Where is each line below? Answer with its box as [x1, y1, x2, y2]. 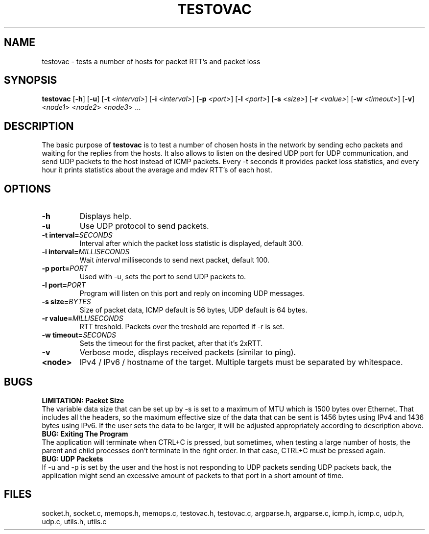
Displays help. [79, 211, 132, 221]
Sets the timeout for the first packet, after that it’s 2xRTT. [79, 339, 263, 348]
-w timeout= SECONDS [42, 331, 117, 340]
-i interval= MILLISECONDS [42, 247, 130, 256]
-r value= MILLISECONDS [42, 314, 123, 323]
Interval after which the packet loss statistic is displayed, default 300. [79, 239, 303, 248]
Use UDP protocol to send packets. [79, 221, 209, 231]
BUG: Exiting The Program [42, 429, 128, 438]
